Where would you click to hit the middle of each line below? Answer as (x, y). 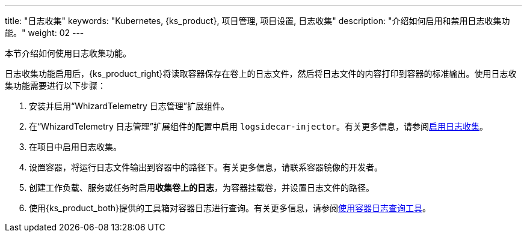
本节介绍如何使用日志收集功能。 (68, 53)
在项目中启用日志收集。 (75, 147)
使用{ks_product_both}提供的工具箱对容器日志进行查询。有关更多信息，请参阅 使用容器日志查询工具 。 (230, 208)
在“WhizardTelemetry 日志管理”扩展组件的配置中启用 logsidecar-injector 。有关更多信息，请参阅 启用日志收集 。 (259, 126)
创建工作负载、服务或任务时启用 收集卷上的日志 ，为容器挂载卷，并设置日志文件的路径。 (202, 187)
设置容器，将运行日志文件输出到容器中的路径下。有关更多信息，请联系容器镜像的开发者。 (206, 167)
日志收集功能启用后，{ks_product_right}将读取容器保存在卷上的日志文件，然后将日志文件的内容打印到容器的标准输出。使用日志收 (261, 73)
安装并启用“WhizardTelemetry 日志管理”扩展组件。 (129, 106)
